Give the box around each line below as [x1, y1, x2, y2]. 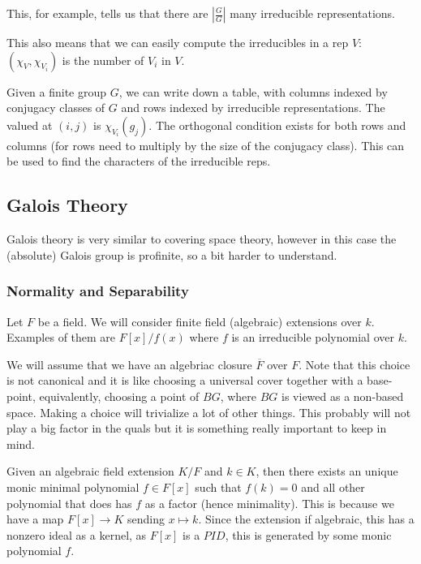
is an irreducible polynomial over [231, 329, 394, 346]
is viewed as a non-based [281, 387, 404, 404]
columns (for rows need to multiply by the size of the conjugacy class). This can [6, 136, 405, 153]
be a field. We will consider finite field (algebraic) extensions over [37, 312, 362, 329]
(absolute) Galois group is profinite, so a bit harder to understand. [6, 246, 337, 263]
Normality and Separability [6, 281, 189, 301]
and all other [301, 478, 365, 495]
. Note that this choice [299, 355, 410, 372]
